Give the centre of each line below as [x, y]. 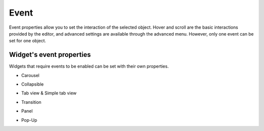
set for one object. [28, 41]
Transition [31, 102]
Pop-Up [29, 120]
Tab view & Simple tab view [49, 93]
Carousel [30, 75]
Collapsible [33, 84]
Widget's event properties [50, 55]
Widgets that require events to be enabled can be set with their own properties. [89, 66]
